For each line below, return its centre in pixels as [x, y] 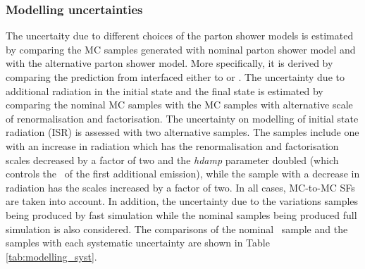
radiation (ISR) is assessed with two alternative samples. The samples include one [182, 132]
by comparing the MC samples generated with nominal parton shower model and [181, 49]
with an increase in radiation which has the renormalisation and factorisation [172, 145]
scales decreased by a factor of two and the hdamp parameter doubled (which [172, 159]
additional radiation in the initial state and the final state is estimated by [165, 90]
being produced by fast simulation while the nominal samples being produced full [181, 214]
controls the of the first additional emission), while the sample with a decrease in [183, 174]
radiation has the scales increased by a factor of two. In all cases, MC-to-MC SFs [180, 187]
